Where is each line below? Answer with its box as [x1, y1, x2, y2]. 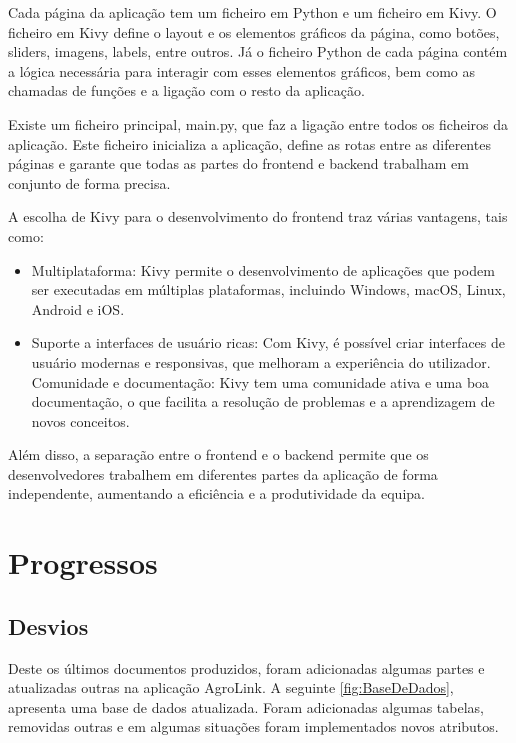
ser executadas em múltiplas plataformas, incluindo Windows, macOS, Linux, [31, 279, 506, 300]
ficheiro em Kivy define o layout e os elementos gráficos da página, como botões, [8, 21, 500, 42]
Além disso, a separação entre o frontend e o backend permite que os [8, 444, 429, 465]
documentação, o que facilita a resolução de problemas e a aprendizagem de [31, 391, 495, 412]
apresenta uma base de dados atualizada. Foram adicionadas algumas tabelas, [8, 696, 484, 717]
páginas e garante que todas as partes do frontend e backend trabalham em [8, 153, 469, 174]
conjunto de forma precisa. [8, 172, 171, 193]
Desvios [8, 610, 89, 641]
